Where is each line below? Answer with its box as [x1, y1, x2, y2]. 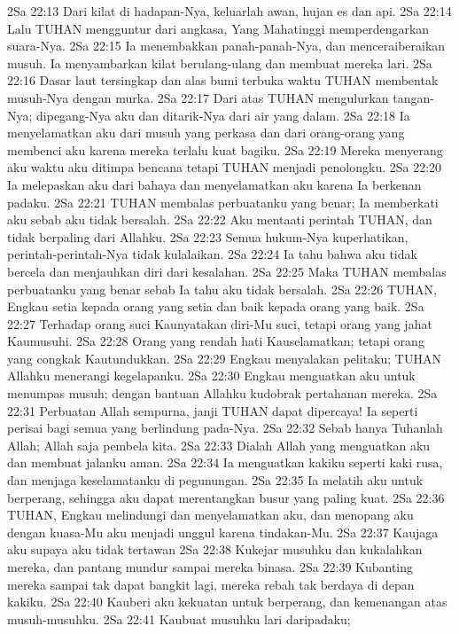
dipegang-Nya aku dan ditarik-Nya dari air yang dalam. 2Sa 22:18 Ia [36, 106, 410, 124]
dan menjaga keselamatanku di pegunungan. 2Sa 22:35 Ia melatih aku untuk [7, 471, 424, 489]
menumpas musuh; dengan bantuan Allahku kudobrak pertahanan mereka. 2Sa [7, 384, 438, 403]
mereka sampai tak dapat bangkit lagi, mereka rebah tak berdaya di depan [7, 575, 415, 593]
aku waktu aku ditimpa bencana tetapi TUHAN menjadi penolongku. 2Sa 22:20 [7, 158, 442, 176]
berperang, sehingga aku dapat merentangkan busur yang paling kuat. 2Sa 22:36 [7, 488, 445, 506]
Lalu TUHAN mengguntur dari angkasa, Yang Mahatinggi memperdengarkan [7, 19, 430, 37]
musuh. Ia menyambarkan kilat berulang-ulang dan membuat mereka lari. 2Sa [7, 53, 432, 72]
